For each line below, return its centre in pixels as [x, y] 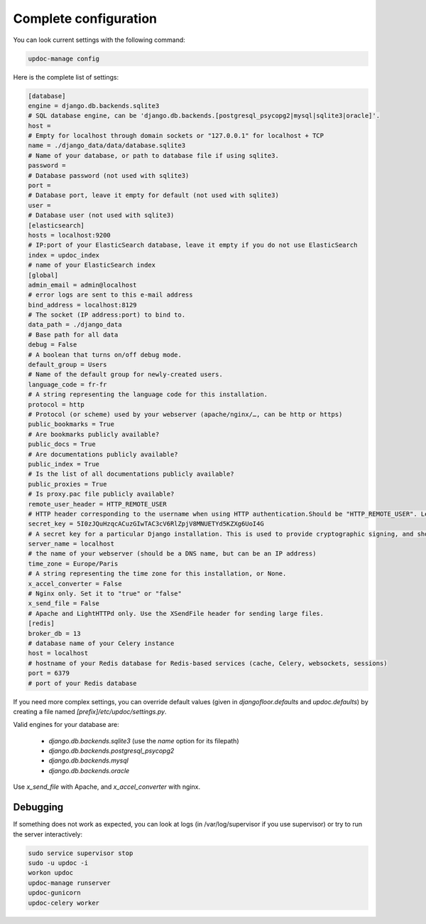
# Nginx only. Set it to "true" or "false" [105, 594]
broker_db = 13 [54, 633]
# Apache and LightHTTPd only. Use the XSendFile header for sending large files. [176, 613]
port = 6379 [49, 673]
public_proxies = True [67, 484]
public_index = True [64, 464]
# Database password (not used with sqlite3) [109, 175]
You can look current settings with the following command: [99, 40]
